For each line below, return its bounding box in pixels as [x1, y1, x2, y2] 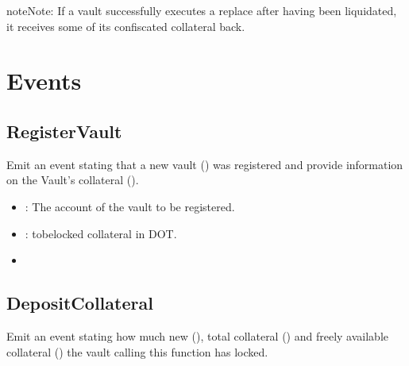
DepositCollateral [6, 291, 153, 315]
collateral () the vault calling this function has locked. [6, 343, 268, 360]
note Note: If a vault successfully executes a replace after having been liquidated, [6, 2, 397, 18]
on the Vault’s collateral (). [6, 171, 139, 188]
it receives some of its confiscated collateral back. [6, 17, 245, 34]
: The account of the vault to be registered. [25, 198, 235, 214]
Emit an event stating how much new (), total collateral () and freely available [6, 327, 388, 344]
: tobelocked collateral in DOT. [25, 225, 177, 241]
